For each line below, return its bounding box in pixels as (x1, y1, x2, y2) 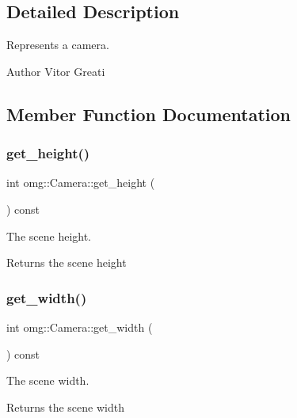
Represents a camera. (6, 36, 109, 53)
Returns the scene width (6, 398, 124, 415)
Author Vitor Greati (6, 63, 105, 79)
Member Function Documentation (6, 101, 291, 126)
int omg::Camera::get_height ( (6, 174, 155, 191)
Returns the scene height (6, 254, 127, 271)
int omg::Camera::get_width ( (6, 318, 153, 335)
